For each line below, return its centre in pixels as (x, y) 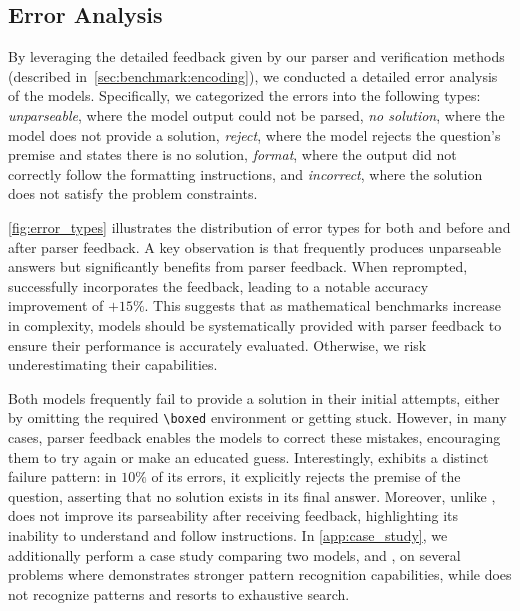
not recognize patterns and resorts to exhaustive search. (179, 593)
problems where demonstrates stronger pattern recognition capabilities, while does (260, 574)
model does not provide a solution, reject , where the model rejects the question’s (254, 134)
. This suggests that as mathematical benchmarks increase (322, 305)
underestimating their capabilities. (113, 364)
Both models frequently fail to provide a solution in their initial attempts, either (254, 397)
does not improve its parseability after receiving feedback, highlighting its (233, 515)
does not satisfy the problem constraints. (133, 193)
